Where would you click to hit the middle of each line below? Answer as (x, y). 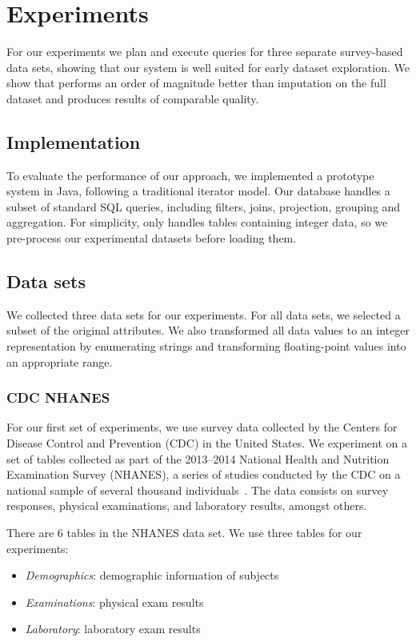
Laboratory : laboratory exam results (113, 629)
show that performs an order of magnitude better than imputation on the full (196, 83)
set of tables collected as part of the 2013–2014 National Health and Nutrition (198, 458)
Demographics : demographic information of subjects (152, 575)
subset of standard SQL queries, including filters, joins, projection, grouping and (204, 206)
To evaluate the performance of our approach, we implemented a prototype (190, 175)
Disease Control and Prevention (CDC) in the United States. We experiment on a (207, 443)
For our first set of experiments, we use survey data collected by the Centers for (202, 427)
